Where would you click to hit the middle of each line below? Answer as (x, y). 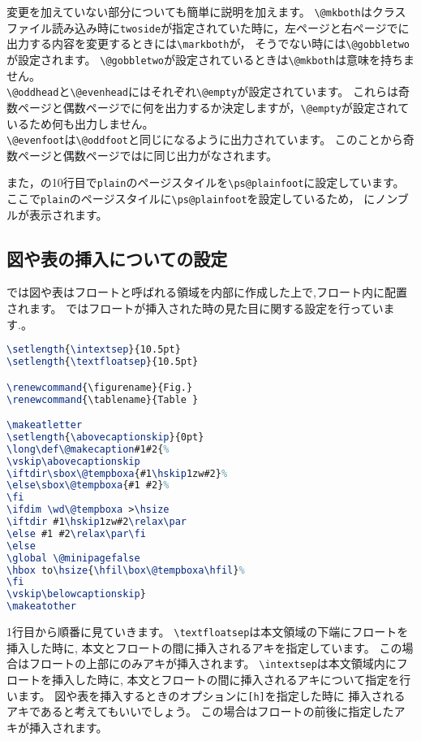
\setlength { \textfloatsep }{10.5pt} (103, 362)
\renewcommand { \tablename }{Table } (103, 399)
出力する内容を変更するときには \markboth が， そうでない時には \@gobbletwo (208, 43)
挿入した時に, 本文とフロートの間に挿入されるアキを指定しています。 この (204, 647)
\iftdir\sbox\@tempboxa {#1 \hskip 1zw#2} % (117, 473)
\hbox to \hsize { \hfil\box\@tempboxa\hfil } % (126, 570)
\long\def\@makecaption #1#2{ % (88, 449)
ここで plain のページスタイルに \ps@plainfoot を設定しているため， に (191, 199)
